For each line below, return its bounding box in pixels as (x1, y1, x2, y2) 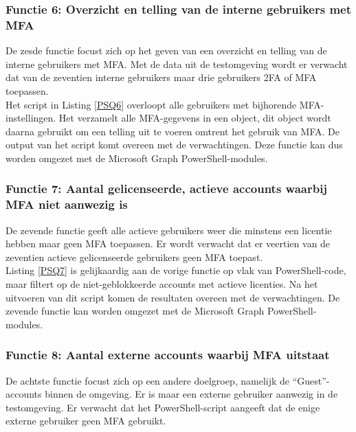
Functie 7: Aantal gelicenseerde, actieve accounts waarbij (5, 180, 328, 197)
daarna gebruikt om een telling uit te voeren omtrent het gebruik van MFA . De (5, 124, 340, 138)
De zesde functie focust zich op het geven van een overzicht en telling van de (5, 43, 327, 58)
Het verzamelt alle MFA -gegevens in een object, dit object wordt (58, 111, 331, 125)
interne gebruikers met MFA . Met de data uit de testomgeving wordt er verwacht (5, 56, 348, 71)
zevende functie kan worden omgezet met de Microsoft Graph (5, 304, 265, 318)
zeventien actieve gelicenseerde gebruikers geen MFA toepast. (5, 249, 263, 264)
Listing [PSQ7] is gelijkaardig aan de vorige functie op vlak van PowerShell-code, (5, 263, 346, 277)
